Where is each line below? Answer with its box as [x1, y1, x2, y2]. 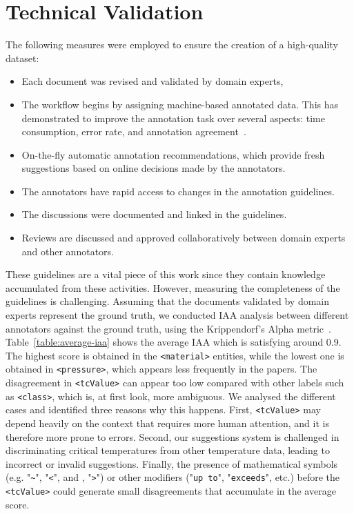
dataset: [6, 50, 39, 65]
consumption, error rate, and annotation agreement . [21, 124, 246, 139]
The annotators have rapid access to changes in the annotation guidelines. [21, 184, 335, 198]
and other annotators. [21, 244, 114, 258]
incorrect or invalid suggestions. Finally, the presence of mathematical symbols [6, 456, 338, 471]
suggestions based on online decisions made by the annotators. [21, 161, 286, 175]
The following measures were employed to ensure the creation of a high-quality [6, 37, 338, 52]
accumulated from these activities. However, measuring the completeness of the [6, 280, 340, 295]
